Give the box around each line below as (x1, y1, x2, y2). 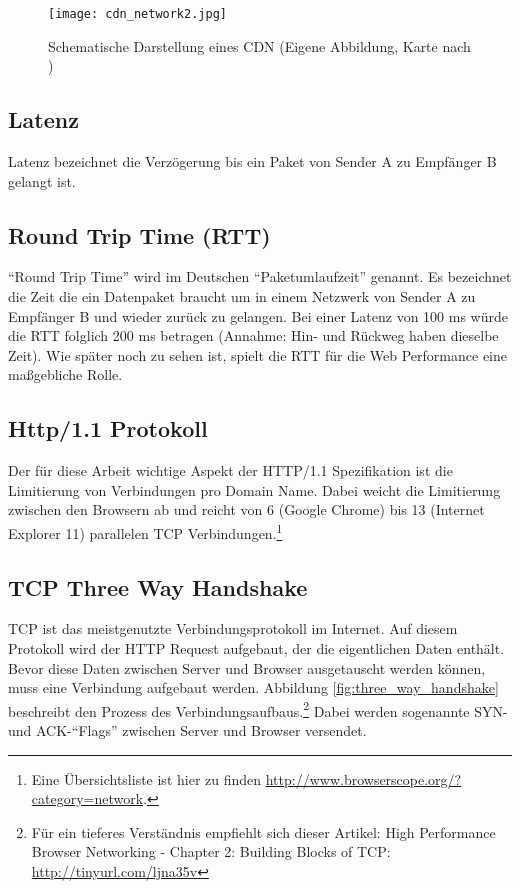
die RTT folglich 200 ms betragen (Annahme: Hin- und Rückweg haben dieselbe (8, 325, 499, 346)
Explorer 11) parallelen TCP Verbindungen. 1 (8, 519, 283, 543)
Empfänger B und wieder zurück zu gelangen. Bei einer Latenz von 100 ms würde (8, 305, 508, 326)
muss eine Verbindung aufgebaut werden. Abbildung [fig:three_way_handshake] (8, 677, 499, 698)
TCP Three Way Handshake (8, 571, 308, 602)
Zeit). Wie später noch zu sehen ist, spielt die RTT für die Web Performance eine (8, 344, 507, 365)
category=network (31, 788, 144, 809)
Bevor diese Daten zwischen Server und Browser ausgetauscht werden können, (8, 657, 486, 678)
